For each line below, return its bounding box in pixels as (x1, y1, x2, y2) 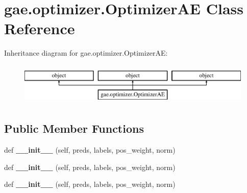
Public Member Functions (4, 120, 144, 136)
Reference (4, 18, 75, 39)
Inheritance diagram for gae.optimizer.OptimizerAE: (4, 47, 168, 58)
